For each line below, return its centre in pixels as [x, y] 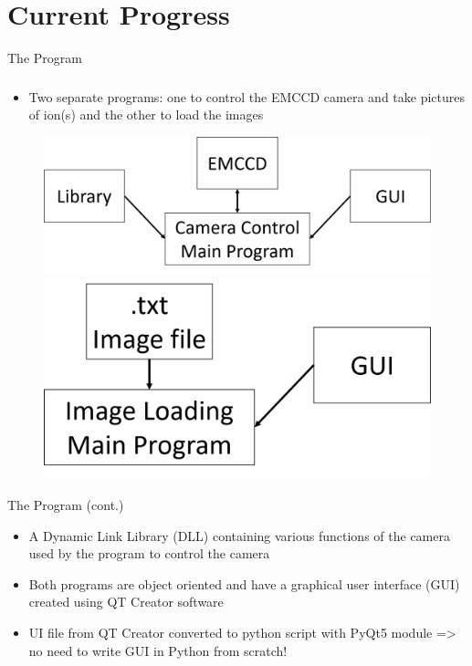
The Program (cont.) [66, 505]
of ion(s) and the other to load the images [146, 114]
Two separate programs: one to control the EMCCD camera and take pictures [246, 96]
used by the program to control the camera [149, 553]
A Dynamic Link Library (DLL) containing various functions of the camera [239, 535]
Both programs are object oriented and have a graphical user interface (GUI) [244, 583]
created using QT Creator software [126, 602]
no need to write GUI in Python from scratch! [158, 650]
